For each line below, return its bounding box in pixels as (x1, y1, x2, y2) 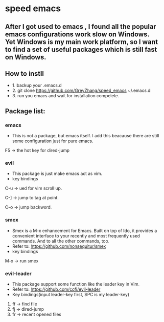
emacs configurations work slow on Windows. (5, 30, 149, 38)
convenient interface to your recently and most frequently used (12, 233, 141, 238)
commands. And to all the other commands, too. (12, 238, 110, 244)
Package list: (5, 107, 46, 115)
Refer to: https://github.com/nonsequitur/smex (12, 243, 106, 249)
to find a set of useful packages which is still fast (5, 45, 158, 54)
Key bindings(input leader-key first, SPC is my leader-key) (12, 291, 130, 297)
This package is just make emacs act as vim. (12, 171, 103, 176)
